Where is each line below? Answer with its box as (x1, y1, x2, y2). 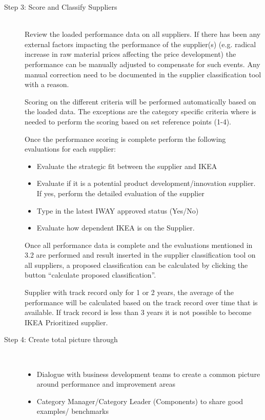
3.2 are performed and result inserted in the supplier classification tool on (25, 249, 256, 260)
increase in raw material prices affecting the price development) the (25, 49, 236, 59)
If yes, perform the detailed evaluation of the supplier (36, 187, 205, 198)
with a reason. (25, 79, 69, 90)
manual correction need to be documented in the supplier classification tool (25, 69, 261, 79)
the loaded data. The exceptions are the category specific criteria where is (25, 106, 256, 117)
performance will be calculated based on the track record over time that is (25, 297, 258, 307)
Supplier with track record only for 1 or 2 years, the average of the (25, 287, 234, 298)
